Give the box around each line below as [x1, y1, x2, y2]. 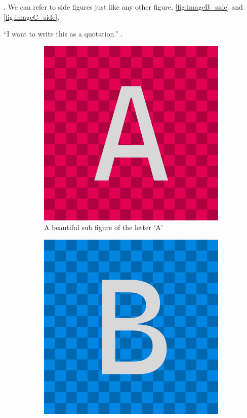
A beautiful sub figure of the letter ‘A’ [44, 222, 163, 233]
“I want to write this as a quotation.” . [4, 28, 123, 39]
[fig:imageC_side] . [4, 11, 60, 22]
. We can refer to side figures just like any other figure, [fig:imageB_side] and [4, 2, 243, 12]
